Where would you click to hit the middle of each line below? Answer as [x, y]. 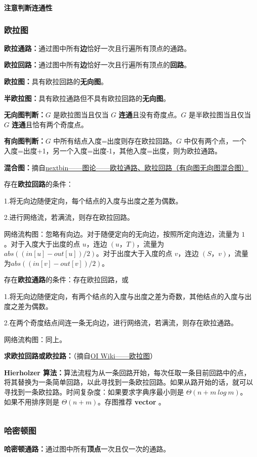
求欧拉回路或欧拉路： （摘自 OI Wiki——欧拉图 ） [81, 356]
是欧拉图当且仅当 [81, 115]
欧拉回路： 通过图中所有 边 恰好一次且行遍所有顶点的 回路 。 [97, 65]
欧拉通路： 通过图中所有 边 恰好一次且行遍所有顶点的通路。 [97, 48]
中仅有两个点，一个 [215, 141]
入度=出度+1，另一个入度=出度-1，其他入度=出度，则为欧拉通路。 [113, 150]
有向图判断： [25, 141]
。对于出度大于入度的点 [134, 253]
